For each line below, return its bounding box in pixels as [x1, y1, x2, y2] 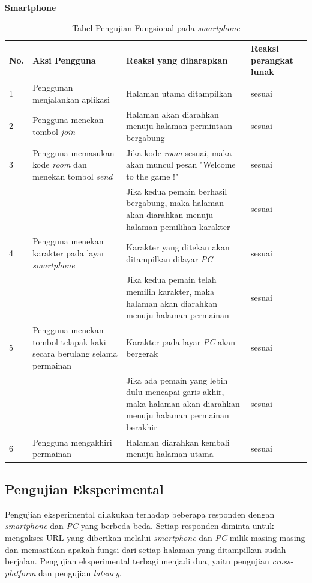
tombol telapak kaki [32, 335, 106, 348]
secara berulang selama [32, 347, 118, 360]
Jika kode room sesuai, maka [126, 146, 232, 159]
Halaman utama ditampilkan [126, 87, 232, 100]
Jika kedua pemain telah [126, 273, 217, 286]
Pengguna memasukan [32, 146, 115, 159]
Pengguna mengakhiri [32, 435, 112, 448]
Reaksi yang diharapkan [126, 53, 228, 66]
